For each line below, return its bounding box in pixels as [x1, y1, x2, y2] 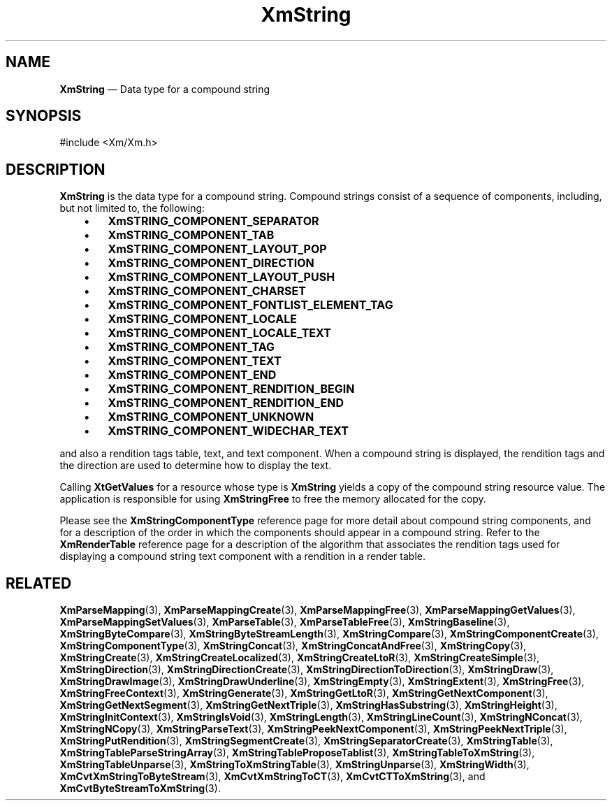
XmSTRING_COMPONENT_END [108, 368, 277, 382]
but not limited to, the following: [59, 202, 205, 215]
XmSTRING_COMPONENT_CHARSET [108, 284, 306, 298]
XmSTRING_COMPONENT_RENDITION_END [108, 396, 344, 410]
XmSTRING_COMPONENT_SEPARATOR [108, 214, 319, 229]
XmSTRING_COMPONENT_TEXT [108, 354, 282, 368]
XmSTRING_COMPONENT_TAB [108, 228, 275, 243]
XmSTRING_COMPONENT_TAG [108, 340, 275, 354]
